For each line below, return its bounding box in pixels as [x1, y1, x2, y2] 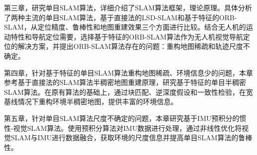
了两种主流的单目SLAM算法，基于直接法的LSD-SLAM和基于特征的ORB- [4, 12, 237, 22]
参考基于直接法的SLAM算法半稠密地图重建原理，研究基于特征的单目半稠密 [4, 77, 246, 87]
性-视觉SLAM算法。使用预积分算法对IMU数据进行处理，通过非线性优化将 [4, 122, 242, 133]
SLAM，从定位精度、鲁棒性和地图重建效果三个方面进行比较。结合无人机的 [4, 22, 246, 32]
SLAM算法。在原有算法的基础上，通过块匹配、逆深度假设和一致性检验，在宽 [4, 86, 253, 97]
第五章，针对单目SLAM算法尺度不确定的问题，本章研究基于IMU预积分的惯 [4, 113, 247, 123]
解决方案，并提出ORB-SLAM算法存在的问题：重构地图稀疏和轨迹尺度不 [17, 41, 250, 51]
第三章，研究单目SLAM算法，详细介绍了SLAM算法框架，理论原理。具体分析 [4, 2, 252, 12]
